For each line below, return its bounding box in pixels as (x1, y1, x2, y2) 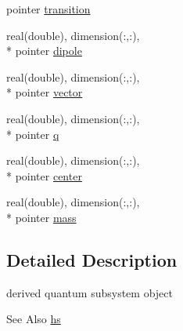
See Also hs (6, 311, 61, 327)
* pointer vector (6, 84, 83, 100)
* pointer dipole (6, 42, 82, 59)
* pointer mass (6, 209, 77, 225)
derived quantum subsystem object (6, 284, 173, 300)
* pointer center (6, 167, 82, 184)
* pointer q (6, 125, 59, 142)
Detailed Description (6, 247, 178, 271)
